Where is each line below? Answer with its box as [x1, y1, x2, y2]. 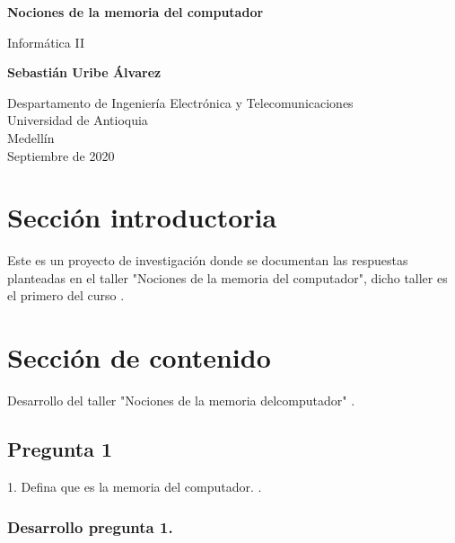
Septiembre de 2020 [7, 146, 115, 165]
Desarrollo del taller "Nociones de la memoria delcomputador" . [7, 391, 355, 410]
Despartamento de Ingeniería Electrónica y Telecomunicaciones [7, 93, 354, 111]
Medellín [7, 128, 55, 147]
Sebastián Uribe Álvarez [7, 63, 162, 82]
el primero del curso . [7, 286, 125, 305]
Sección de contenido [7, 339, 271, 376]
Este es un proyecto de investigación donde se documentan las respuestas [7, 251, 408, 270]
